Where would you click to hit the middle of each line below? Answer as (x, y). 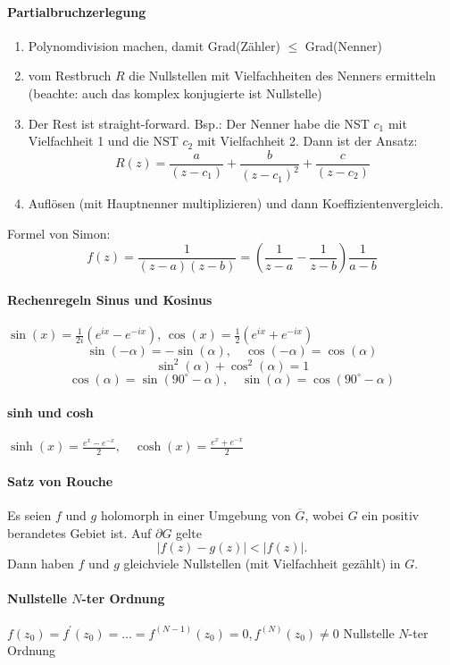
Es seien (29, 514)
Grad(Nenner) (343, 45)
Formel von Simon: (59, 233)
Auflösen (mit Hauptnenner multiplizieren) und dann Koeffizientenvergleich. (236, 203)
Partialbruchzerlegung (77, 11)
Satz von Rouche (60, 480)
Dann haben (41, 564)
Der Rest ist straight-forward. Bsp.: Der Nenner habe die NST (199, 123)
